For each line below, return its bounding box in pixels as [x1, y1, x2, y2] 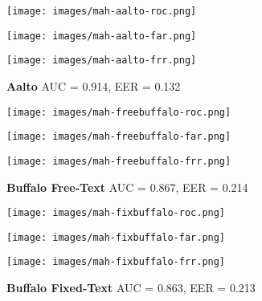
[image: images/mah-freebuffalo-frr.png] [6, 155, 231, 167]
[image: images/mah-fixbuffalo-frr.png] [6, 256, 226, 268]
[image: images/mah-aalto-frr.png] [6, 55, 197, 67]
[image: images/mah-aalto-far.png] [6, 30, 197, 42]
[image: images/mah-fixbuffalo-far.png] [6, 231, 226, 243]
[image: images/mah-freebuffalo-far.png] [6, 131, 231, 143]
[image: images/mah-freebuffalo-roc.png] [6, 106, 231, 118]
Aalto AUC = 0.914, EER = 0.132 [6, 77, 181, 94]
